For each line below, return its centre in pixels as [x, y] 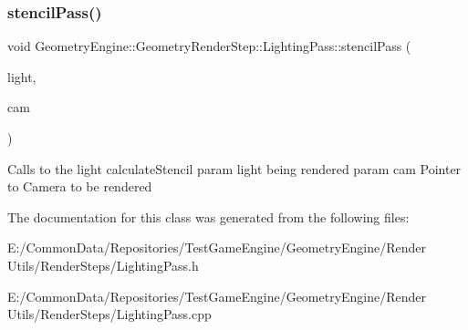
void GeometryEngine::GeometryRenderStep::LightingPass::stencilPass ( [209, 46]
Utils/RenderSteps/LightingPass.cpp [109, 314]
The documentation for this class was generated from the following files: [208, 217]
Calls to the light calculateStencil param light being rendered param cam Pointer [234, 168]
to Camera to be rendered [80, 186]
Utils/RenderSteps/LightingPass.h [103, 265]
